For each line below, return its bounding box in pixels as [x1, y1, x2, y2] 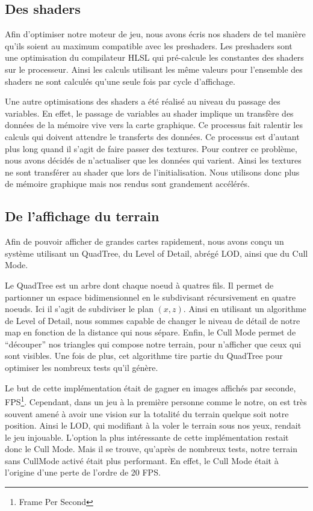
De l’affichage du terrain [5, 207, 160, 225]
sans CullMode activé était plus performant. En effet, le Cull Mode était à [5, 454, 279, 467]
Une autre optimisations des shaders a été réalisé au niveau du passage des [5, 95, 280, 108]
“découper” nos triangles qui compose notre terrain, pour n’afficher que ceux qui [5, 337, 302, 350]
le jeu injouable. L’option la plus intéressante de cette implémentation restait [5, 430, 289, 443]
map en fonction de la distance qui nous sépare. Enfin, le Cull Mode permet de [5, 326, 296, 338]
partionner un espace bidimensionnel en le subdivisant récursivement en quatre [5, 290, 296, 303]
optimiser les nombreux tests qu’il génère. [5, 361, 158, 374]
